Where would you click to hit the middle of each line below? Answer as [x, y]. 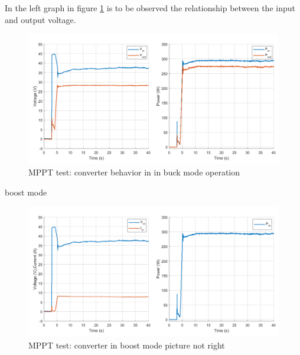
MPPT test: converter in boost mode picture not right [127, 345]
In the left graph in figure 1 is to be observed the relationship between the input [150, 8]
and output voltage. [40, 19]
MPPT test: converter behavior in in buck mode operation [134, 172]
